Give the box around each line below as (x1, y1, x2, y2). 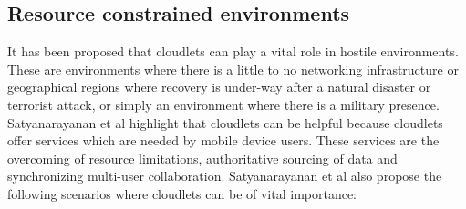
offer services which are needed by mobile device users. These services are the (7, 131, 440, 150)
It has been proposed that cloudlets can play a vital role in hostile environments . (7, 42, 459, 61)
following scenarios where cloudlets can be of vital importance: (7, 184, 357, 203)
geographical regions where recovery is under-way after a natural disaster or (7, 77, 431, 96)
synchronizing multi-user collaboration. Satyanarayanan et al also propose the (7, 166, 442, 185)
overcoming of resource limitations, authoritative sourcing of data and (7, 148, 398, 167)
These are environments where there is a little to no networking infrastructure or (7, 59, 459, 78)
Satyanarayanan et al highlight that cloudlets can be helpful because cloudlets (7, 113, 443, 132)
